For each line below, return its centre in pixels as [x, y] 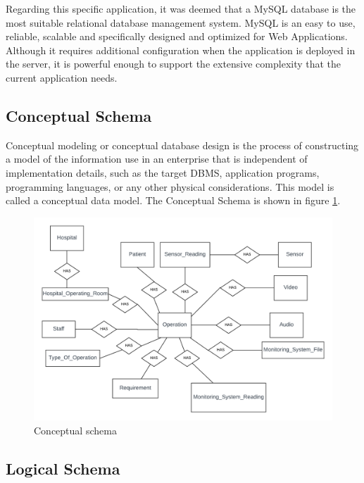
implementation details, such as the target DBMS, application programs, [163, 172]
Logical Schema [63, 468]
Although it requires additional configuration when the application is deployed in [181, 50]
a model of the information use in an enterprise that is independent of [157, 159]
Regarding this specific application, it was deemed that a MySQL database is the [181, 8]
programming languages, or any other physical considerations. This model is [170, 186]
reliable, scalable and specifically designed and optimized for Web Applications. [177, 36]
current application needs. [62, 77]
